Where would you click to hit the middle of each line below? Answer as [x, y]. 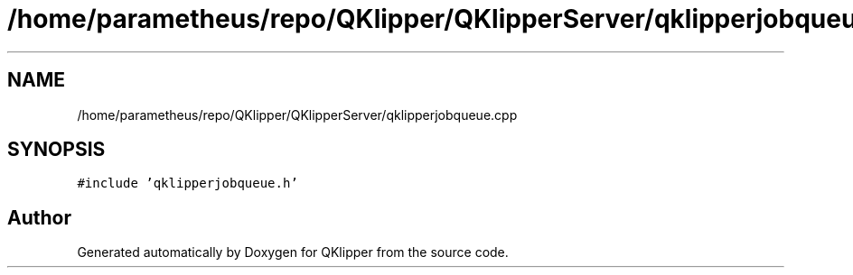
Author [39, 217]
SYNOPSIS [56, 150]
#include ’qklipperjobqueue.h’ [187, 183]
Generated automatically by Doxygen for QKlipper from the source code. [293, 252]
